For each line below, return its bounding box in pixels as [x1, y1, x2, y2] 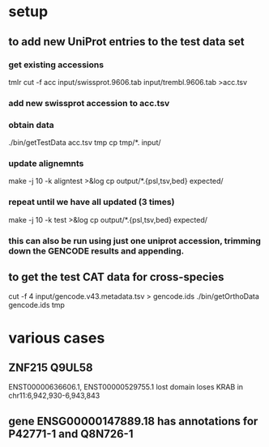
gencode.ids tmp [8, 300, 65, 310]
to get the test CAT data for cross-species [8, 270, 224, 283]
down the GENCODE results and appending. [8, 245, 185, 257]
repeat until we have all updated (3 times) [8, 197, 175, 208]
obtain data [8, 119, 54, 130]
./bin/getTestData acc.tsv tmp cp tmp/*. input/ [8, 138, 161, 147]
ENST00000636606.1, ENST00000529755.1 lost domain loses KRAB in [8, 382, 244, 392]
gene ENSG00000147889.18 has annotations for [8, 414, 258, 428]
